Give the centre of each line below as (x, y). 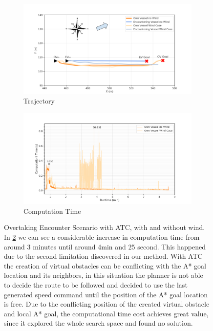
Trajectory (39, 101)
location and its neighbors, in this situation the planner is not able (104, 275)
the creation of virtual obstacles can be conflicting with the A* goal (105, 265)
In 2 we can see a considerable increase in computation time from (102, 237)
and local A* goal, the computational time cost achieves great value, (106, 313)
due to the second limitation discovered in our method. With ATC (103, 256)
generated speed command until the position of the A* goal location (106, 294)
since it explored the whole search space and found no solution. (98, 323)
